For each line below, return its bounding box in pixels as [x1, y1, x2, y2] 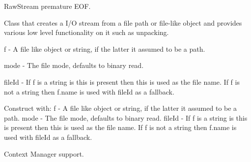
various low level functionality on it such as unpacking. [4, 27, 169, 37]
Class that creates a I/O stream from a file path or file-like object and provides [4, 17, 242, 28]
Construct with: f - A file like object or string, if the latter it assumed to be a [4, 103, 237, 113]
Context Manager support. [4, 148, 84, 159]
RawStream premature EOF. [4, 1, 91, 11]
